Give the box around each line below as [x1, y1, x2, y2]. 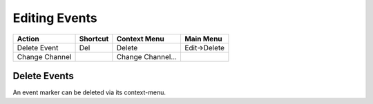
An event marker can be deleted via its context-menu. [12, 88, 166, 96]
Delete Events [12, 70, 74, 82]
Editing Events [12, 10, 97, 25]
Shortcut [79, 34, 109, 43]
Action [17, 34, 39, 43]
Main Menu [184, 34, 222, 43]
